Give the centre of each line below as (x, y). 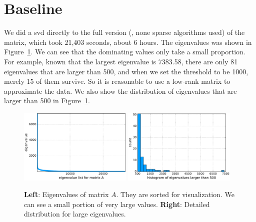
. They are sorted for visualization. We (175, 194)
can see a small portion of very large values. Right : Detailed (117, 204)
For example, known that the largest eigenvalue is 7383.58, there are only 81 (121, 61)
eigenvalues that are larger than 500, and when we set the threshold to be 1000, (126, 71)
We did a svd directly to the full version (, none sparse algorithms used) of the (124, 32)
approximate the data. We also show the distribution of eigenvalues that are (120, 91)
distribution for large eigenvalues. (75, 214)
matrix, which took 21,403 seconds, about (68, 42)
